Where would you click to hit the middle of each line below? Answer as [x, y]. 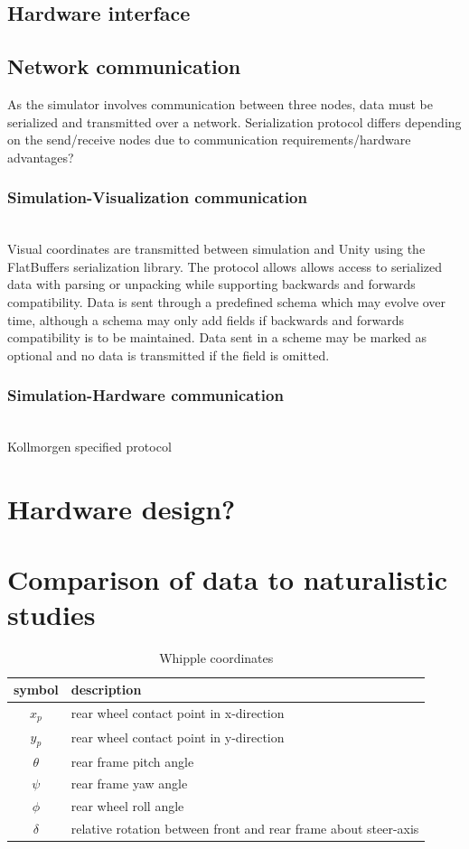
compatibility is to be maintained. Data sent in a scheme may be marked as [217, 337]
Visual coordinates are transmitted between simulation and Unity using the [216, 249]
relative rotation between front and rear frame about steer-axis [245, 829]
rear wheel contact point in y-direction [178, 737]
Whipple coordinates [216, 658]
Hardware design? [122, 508]
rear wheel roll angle [127, 806]
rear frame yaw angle [129, 784]
